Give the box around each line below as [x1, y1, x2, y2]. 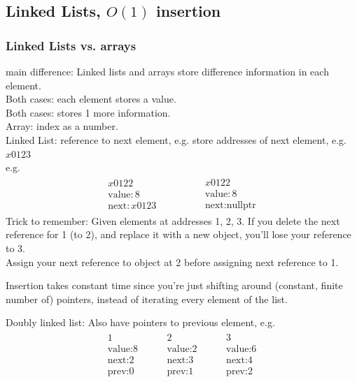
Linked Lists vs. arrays [6, 36, 136, 54]
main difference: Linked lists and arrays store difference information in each [6, 64, 329, 78]
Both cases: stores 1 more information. [6, 105, 171, 119]
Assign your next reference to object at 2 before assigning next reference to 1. [6, 254, 339, 269]
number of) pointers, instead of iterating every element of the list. [6, 291, 288, 306]
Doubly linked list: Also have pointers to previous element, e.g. [6, 315, 275, 330]
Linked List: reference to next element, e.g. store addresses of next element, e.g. [6, 132, 346, 147]
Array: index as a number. [6, 119, 118, 133]
